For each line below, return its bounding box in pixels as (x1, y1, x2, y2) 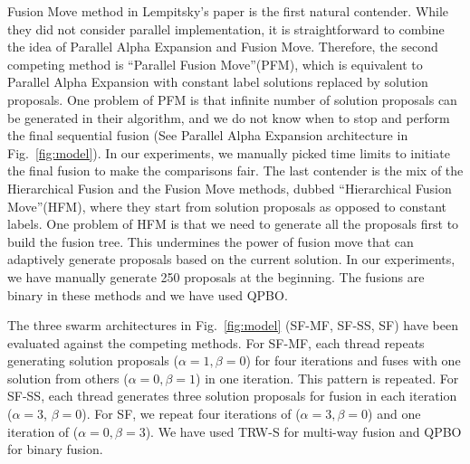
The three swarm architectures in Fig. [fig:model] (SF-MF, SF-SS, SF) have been (7, 316, 458, 335)
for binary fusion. (7, 440, 103, 459)
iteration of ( (7, 421, 79, 440)
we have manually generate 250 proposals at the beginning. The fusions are (7, 267, 425, 286)
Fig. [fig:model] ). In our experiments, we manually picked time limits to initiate (7, 143, 450, 162)
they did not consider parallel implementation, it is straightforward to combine (7, 19, 445, 38)
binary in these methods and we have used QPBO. (7, 285, 288, 304)
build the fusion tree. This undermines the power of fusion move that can (7, 232, 414, 251)
